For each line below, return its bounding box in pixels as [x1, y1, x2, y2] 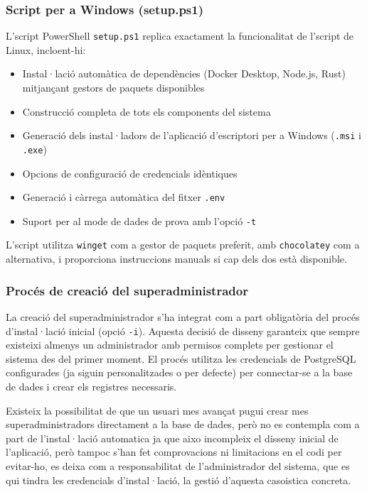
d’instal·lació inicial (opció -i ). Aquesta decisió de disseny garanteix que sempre [6, 323, 360, 338]
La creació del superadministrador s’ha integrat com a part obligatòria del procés [6, 309, 360, 324]
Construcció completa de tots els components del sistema [22, 104, 271, 119]
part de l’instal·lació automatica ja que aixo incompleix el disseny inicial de [6, 430, 339, 445]
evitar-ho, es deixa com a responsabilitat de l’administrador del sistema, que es [6, 458, 350, 473]
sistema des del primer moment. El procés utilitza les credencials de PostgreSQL [6, 351, 356, 366]
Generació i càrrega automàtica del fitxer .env [22, 190, 225, 204]
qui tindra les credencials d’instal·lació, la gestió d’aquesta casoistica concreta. [6, 472, 351, 487]
